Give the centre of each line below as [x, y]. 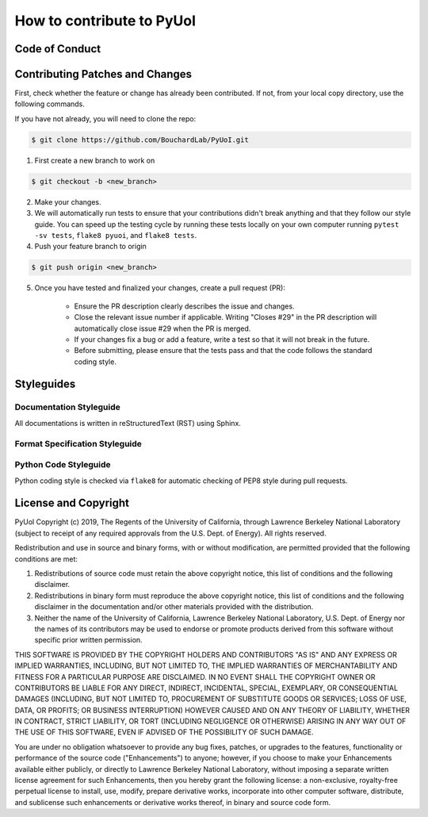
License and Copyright [72, 503]
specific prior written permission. [88, 640]
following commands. [50, 104]
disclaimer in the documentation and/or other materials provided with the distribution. [174, 607]
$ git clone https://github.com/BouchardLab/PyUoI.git [140, 140]
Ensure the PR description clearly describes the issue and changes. [184, 306]
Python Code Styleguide [63, 465]
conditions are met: [46, 558]
